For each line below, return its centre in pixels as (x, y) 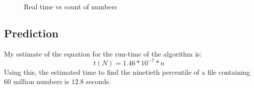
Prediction (31, 33)
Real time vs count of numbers (70, 6)
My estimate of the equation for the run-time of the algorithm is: (103, 53)
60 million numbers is (37, 81)
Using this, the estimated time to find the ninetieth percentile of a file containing (127, 72)
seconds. (98, 81)
